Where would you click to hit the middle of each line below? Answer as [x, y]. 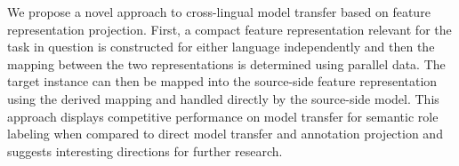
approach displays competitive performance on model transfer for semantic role [223, 116]
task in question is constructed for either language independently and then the [221, 47]
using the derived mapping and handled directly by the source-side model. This [223, 98]
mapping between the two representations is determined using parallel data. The [226, 63]
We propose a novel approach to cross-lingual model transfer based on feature [219, 12]
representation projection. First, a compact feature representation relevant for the [229, 29]
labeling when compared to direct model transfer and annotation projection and [225, 134]
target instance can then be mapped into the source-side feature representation [222, 81]
